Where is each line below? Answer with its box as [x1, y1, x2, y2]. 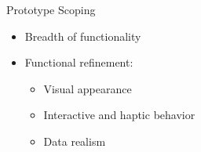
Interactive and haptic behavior [43, 107, 196, 123]
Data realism [43, 132, 106, 149]
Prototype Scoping [6, 2, 96, 17]
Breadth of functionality [24, 27, 141, 44]
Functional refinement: [24, 54, 133, 71]
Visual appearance [43, 80, 132, 96]
